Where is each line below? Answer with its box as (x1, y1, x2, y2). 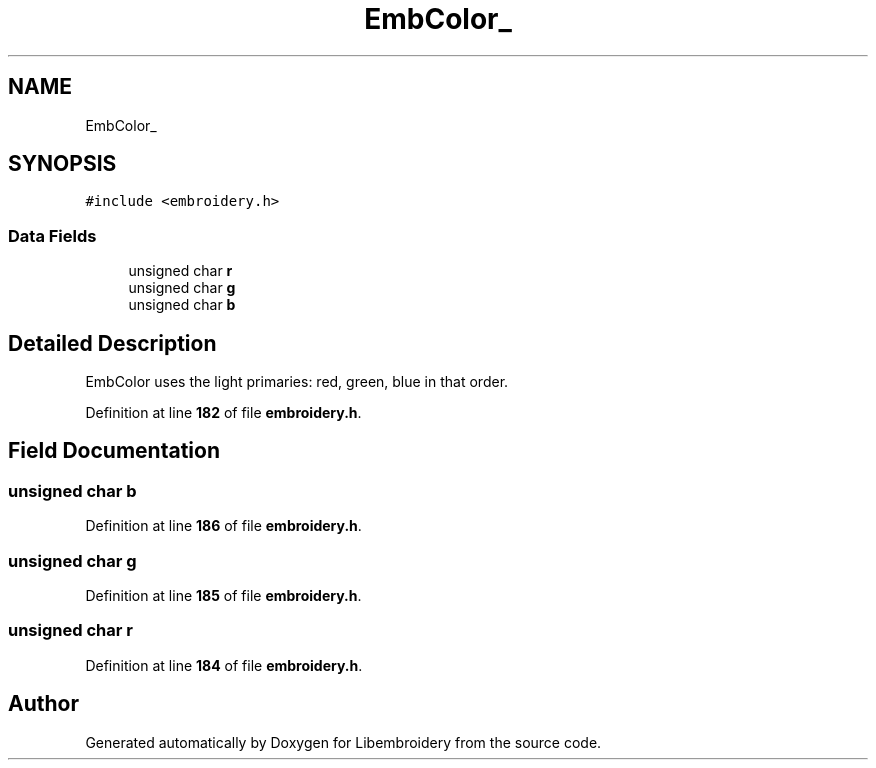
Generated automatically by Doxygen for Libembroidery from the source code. (85, 733, 602, 751)
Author (8, 691, 79, 717)
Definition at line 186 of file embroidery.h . (85, 517, 362, 535)
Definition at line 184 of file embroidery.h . (85, 656, 363, 674)
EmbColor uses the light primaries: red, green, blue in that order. (85, 373, 509, 391)
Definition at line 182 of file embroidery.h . (85, 404, 362, 422)
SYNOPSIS (8, 151, 117, 177)
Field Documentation (8, 438, 220, 464)
